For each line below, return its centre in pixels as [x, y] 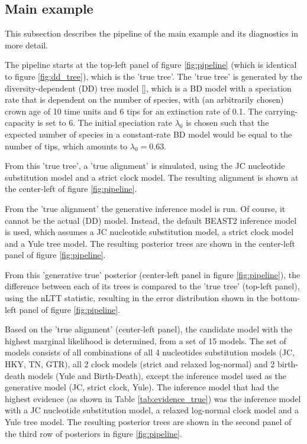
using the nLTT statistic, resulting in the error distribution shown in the [137, 298]
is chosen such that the [227, 123]
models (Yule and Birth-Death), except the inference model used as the [157, 375]
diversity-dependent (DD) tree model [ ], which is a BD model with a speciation [148, 88]
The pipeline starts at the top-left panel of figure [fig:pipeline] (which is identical [151, 65]
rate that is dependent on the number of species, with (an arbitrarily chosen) [144, 99]
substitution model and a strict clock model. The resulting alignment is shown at [152, 177]
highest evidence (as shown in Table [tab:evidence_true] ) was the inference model [153, 398]
